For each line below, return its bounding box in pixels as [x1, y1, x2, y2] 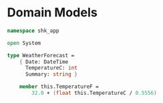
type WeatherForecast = [7, 52, 75, 59]
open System [7, 40, 41, 46]
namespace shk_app [7, 27, 59, 34]
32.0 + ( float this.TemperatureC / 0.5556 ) [31, 90, 157, 97]
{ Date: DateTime [19, 58, 69, 65]
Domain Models [7, 5, 98, 20]
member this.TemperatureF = [19, 83, 99, 90]
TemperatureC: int [25, 65, 78, 72]
